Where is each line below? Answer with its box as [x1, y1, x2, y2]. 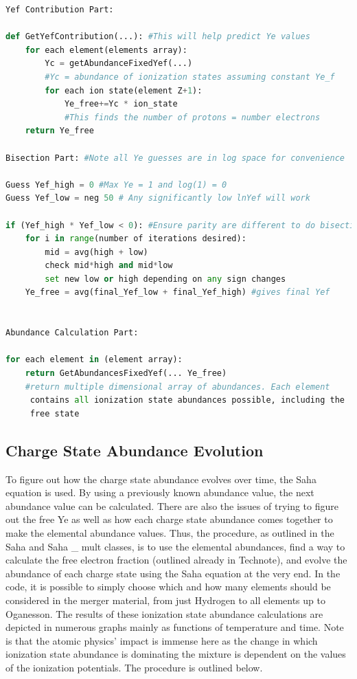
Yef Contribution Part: [5, 5, 114, 14]
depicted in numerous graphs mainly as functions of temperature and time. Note [5, 620, 344, 634]
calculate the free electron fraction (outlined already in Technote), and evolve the [5, 553, 347, 567]
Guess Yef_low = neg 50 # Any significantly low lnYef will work [5, 193, 310, 203]
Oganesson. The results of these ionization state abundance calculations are [5, 606, 323, 621]
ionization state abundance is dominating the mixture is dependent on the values [5, 647, 346, 661]
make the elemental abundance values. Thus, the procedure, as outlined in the [5, 525, 334, 539]
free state [30, 408, 80, 419]
